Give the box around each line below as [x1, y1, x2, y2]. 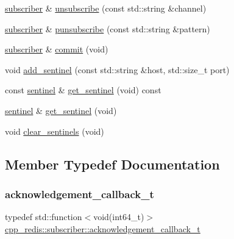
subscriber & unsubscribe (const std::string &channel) [5, 2, 207, 14]
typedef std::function [5, 210, 82, 223]
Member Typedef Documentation [5, 154, 220, 173]
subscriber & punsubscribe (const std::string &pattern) [5, 22, 210, 35]
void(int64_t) [93, 210, 144, 223]
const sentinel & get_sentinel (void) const [5, 84, 161, 96]
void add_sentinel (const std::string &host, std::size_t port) [5, 63, 230, 76]
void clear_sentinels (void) [5, 124, 104, 137]
